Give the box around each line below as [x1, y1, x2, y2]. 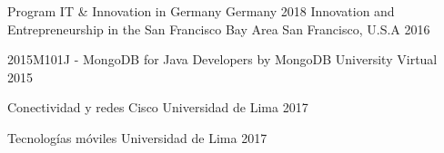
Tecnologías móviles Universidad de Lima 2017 [7, 128, 267, 147]
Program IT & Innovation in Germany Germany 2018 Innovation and [7, 2, 395, 20]
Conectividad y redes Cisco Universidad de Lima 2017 [7, 98, 308, 117]
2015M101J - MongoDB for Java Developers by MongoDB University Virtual [7, 50, 438, 69]
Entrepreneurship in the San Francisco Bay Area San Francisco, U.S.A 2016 [7, 19, 430, 38]
